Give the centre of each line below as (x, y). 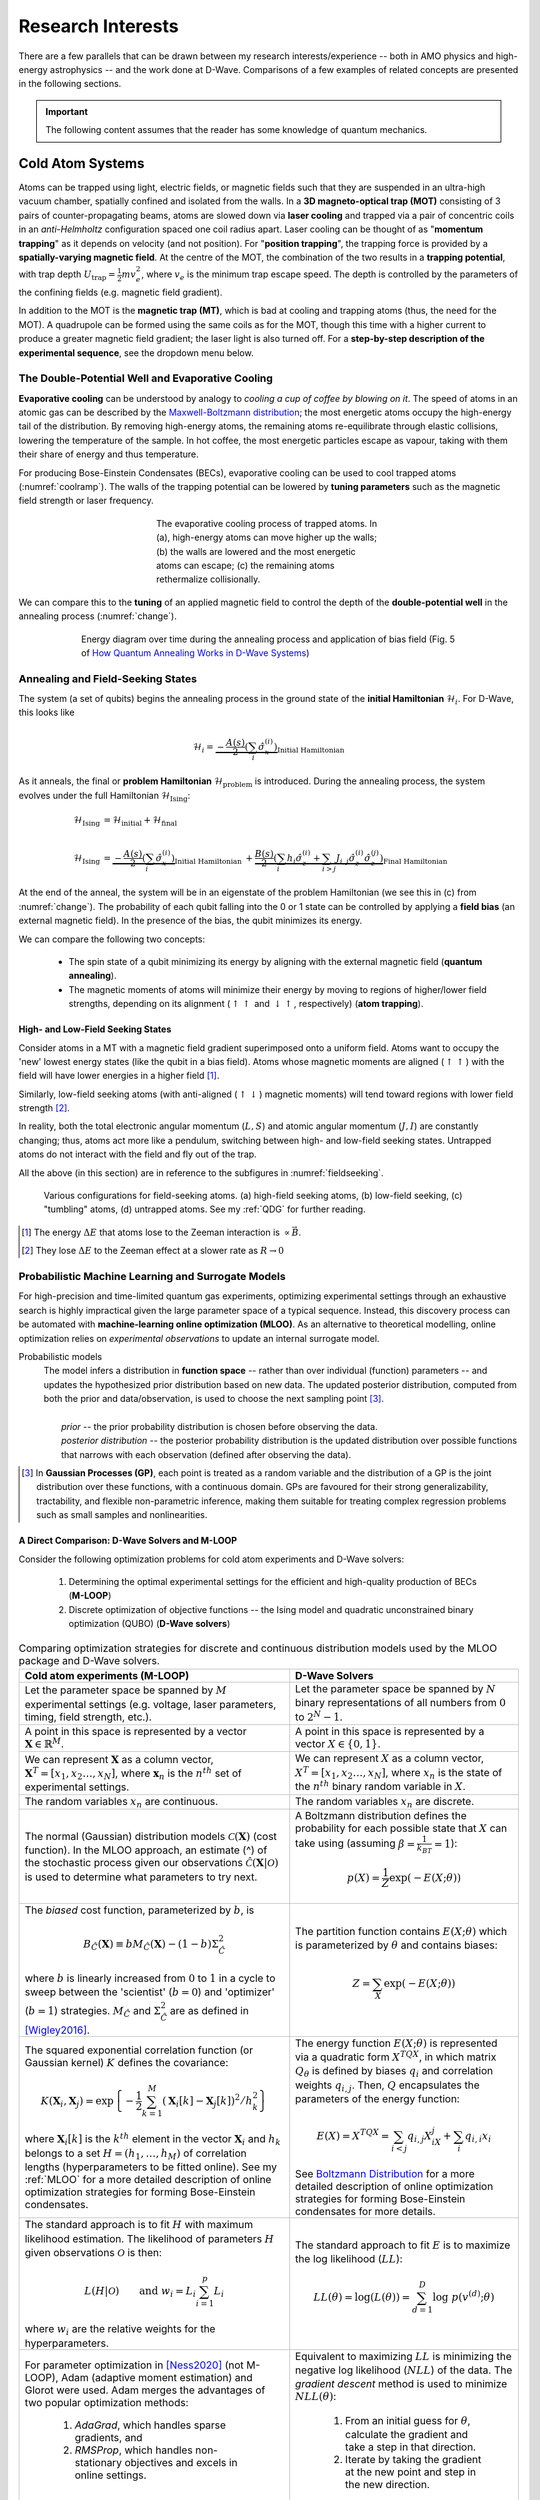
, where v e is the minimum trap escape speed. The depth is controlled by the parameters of (330, 275)
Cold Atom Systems (81, 163)
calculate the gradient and (407, 2435)
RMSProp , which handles (134, 2450)
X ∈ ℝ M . (44, 1743)
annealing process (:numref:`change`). (97, 616)
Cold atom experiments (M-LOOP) (107, 1675)
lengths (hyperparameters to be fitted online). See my (151, 2167)
